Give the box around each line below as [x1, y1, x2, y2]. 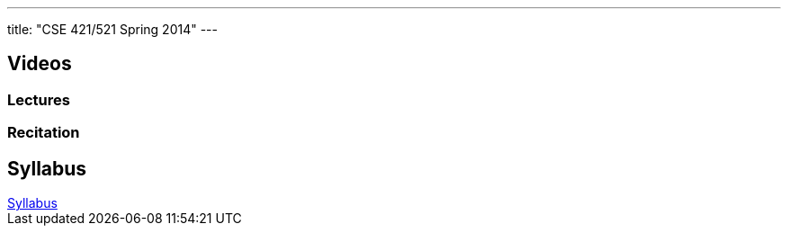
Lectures [7, 90, 70, 109]
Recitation [7, 123, 80, 142]
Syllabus [7, 157, 87, 180]
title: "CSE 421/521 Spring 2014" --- [7, 22, 218, 37]
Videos [7, 52, 72, 76]
